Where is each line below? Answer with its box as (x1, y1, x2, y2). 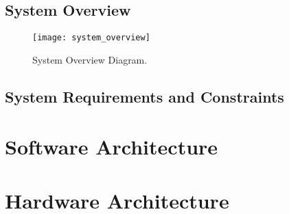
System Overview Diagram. (32, 52, 148, 66)
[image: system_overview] (32, 33, 150, 43)
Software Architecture (5, 133, 218, 161)
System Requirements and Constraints (5, 85, 284, 107)
